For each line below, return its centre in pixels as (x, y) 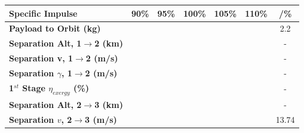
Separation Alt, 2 (45, 104)
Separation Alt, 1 (45, 43)
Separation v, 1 (41, 58)
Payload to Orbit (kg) (55, 28)
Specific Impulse (43, 13)
